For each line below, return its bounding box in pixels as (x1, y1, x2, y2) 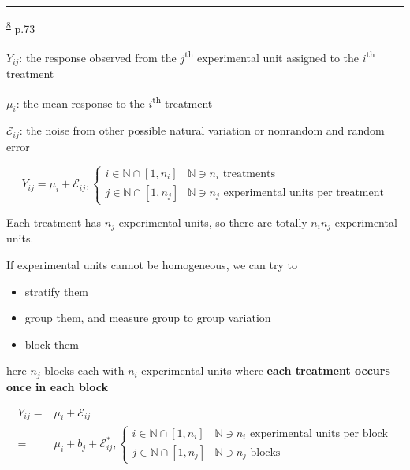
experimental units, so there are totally (118, 214, 307, 231)
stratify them (24, 283, 89, 299)
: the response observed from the (19, 49, 177, 65)
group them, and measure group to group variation (24, 309, 271, 326)
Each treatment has (6, 214, 102, 231)
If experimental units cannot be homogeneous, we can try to (6, 257, 297, 273)
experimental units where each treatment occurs (141, 362, 390, 379)
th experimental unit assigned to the (184, 47, 360, 65)
